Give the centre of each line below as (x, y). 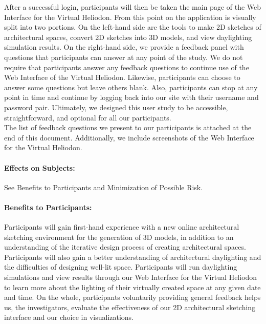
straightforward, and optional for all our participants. (88, 117)
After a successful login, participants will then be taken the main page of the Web (133, 7)
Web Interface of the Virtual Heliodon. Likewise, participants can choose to (122, 77)
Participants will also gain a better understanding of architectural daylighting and (133, 257)
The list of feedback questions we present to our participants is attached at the (128, 127)
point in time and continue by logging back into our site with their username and (131, 97)
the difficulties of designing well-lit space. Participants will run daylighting (121, 267)
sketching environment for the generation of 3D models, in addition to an (119, 237)
